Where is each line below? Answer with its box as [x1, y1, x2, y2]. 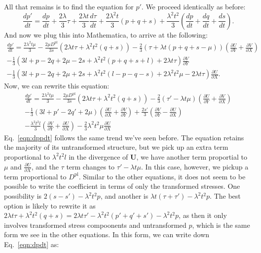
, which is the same [192, 219, 250, 230]
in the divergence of [69, 151, 128, 162]
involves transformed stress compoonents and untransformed [4, 219, 186, 230]
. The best [210, 191, 241, 201]
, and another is [100, 191, 149, 201]
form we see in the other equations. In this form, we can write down [4, 229, 210, 240]
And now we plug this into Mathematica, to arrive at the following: [4, 29, 208, 40]
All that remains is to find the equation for [4, 1, 134, 11]
